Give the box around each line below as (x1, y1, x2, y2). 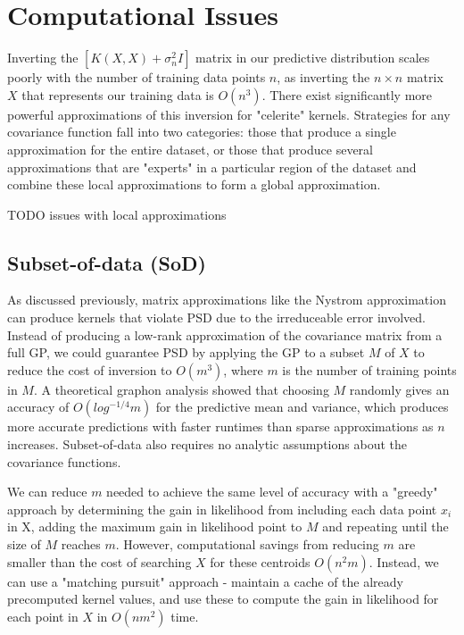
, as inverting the (277, 68, 370, 87)
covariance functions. (7, 452, 121, 471)
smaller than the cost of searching (7, 552, 192, 571)
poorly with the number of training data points (7, 68, 266, 87)
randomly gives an (349, 380, 450, 398)
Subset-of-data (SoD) (7, 248, 206, 276)
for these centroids (210, 552, 311, 571)
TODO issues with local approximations (7, 205, 227, 223)
